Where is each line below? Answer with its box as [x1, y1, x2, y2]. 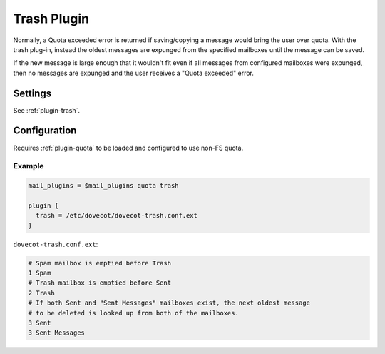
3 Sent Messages [28, 329, 86, 337]
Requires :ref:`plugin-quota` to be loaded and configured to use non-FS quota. [13, 143, 244, 152]
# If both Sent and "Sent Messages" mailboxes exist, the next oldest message [28, 299, 310, 307]
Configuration [13, 125, 77, 137]
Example [13, 161, 44, 171]
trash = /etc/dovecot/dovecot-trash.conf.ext [36, 211, 197, 220]
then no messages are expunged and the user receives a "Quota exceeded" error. [13, 69, 255, 77]
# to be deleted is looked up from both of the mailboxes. [28, 309, 239, 317]
